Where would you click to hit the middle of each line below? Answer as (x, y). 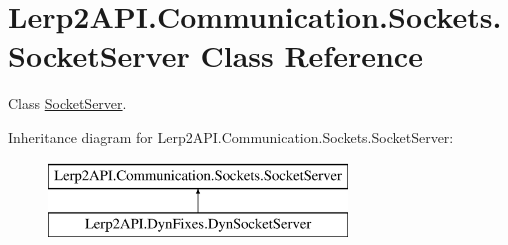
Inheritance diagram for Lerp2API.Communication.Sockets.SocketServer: (231, 136)
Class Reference (311, 55)
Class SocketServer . (67, 103)
